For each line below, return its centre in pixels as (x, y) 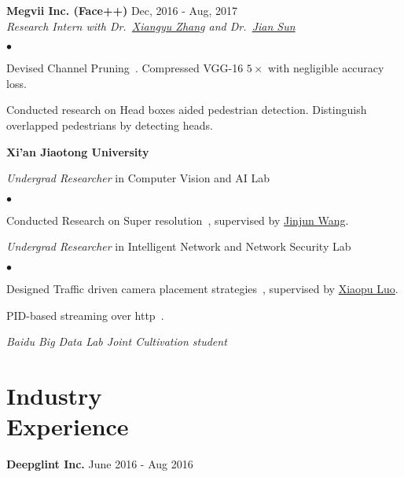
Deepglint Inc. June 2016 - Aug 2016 (100, 464)
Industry (54, 395)
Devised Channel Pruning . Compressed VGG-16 (125, 68)
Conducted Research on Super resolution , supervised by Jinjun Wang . (178, 220)
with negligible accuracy (326, 68)
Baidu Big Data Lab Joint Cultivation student (117, 341)
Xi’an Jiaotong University (78, 151)
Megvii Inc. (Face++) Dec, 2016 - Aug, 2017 (122, 10)
